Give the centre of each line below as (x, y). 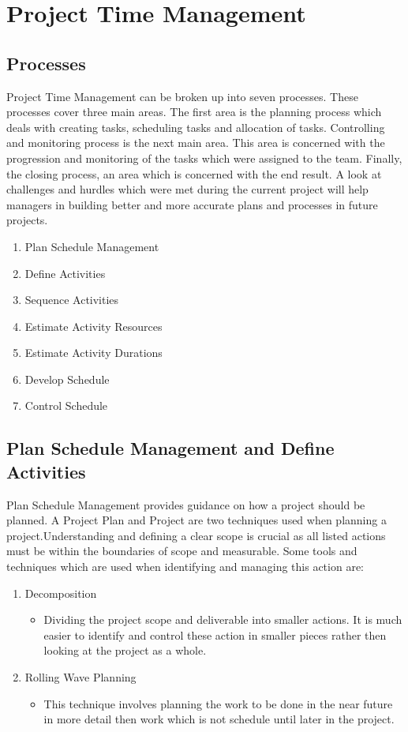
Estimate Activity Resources (94, 326)
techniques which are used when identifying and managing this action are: (185, 567)
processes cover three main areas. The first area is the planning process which (194, 112)
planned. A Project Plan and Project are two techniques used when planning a (197, 520)
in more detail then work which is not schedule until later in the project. (219, 719)
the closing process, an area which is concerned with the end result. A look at (194, 173)
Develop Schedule (67, 379)
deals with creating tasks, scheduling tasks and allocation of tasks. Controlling (196, 127)
